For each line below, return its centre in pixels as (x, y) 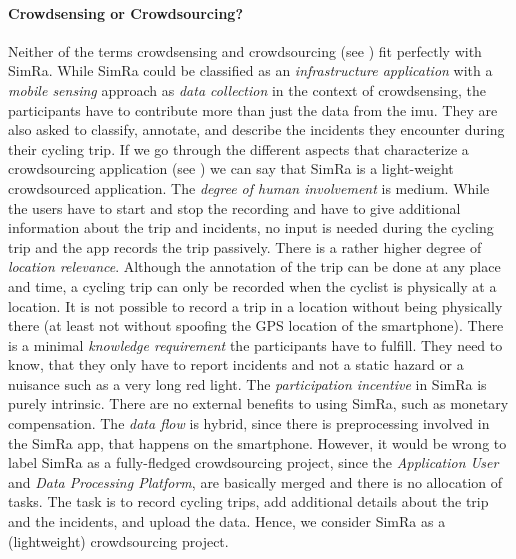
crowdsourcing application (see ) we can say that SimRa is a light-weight (231, 168)
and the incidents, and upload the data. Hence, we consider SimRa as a (227, 521)
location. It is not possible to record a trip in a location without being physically (255, 305)
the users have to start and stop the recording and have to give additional (234, 207)
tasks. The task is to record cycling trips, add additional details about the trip (248, 501)
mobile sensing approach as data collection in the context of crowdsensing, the (247, 89)
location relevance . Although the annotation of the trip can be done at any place (254, 266)
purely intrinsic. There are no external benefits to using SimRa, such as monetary (258, 403)
